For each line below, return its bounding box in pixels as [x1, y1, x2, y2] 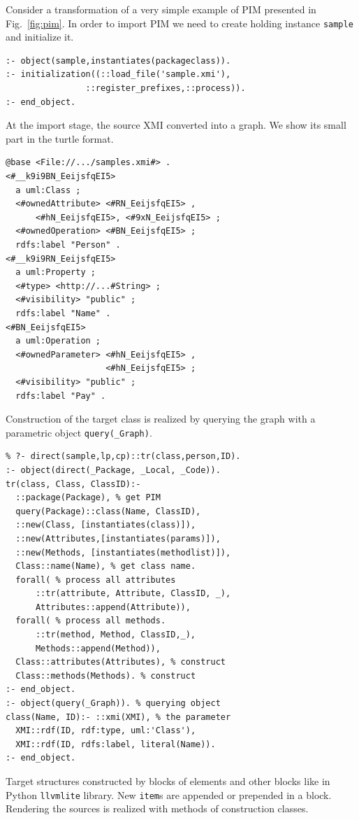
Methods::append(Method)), [35, 643, 161, 653]
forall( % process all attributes [15, 574, 176, 585]
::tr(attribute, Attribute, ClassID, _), [35, 588, 231, 599]
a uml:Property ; [15, 267, 96, 278]
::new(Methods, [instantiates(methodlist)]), [15, 547, 231, 558]
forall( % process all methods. [15, 616, 166, 626]
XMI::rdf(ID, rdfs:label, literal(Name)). [15, 739, 216, 749]
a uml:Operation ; [15, 336, 101, 346]
